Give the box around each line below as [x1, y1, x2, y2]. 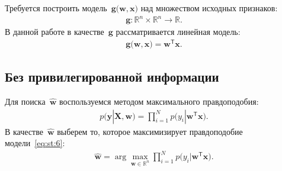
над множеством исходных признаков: [140, 2, 278, 14]
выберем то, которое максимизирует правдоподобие [57, 125, 243, 137]
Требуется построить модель [5, 2, 107, 14]
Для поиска [5, 95, 46, 108]
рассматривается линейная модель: [116, 25, 241, 38]
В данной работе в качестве [5, 25, 104, 38]
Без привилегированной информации [5, 67, 219, 86]
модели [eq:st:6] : [5, 137, 65, 149]
